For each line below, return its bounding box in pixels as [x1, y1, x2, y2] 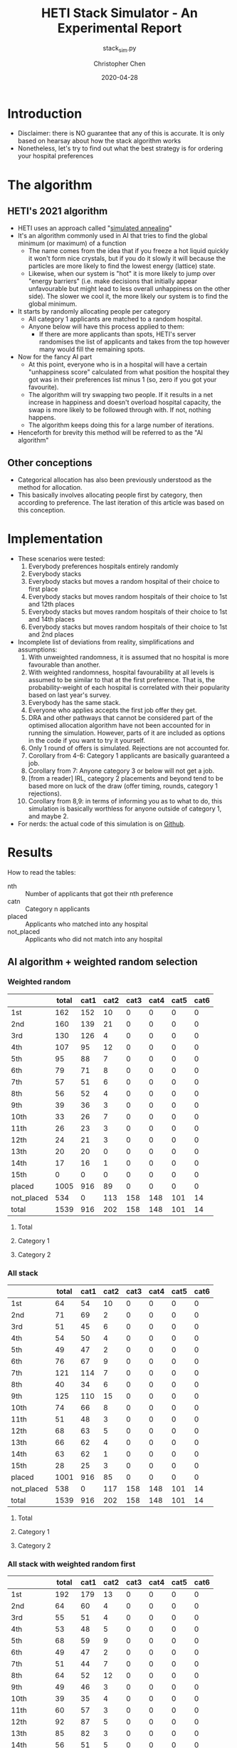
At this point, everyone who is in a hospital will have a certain [28, 360, 208, 369]
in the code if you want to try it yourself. [28, 736, 146, 745]
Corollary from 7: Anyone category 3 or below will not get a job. [28, 766, 215, 775]
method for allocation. [17, 483, 83, 492]
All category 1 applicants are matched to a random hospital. [28, 315, 203, 324]
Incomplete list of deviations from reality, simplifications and [17, 638, 194, 647]
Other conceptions [7, 456, 93, 468]
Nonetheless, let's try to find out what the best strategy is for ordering [17, 144, 223, 153]
